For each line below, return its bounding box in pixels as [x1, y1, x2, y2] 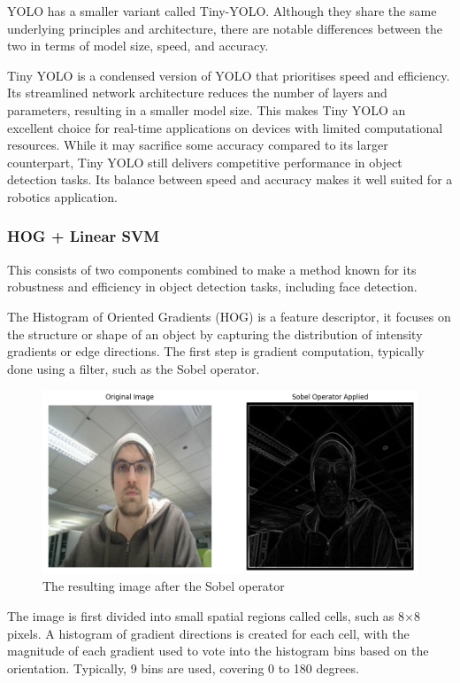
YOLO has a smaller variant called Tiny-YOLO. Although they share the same [7, 2, 437, 19]
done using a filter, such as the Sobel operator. [7, 359, 260, 377]
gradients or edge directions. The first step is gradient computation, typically [7, 342, 425, 361]
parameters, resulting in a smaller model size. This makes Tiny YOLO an [7, 100, 406, 119]
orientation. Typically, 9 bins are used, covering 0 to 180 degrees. [7, 658, 359, 677]
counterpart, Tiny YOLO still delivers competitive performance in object [7, 152, 402, 171]
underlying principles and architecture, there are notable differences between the [7, 19, 442, 37]
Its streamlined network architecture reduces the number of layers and [7, 83, 387, 102]
